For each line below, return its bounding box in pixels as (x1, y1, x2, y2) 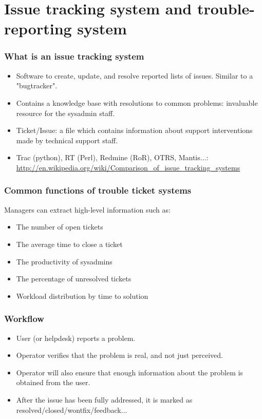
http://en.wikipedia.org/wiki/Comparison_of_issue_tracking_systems (16, 162, 240, 173)
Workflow (4, 312, 44, 325)
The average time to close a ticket (16, 238, 123, 249)
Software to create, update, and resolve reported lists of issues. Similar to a (16, 70, 253, 81)
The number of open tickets (16, 221, 103, 232)
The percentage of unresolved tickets (16, 273, 132, 284)
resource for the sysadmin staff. (16, 107, 115, 118)
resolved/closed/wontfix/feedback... (16, 404, 127, 415)
